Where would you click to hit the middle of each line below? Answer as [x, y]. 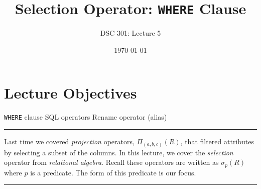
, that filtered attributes [217, 141]
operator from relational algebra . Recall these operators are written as [111, 162]
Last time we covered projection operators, [69, 141]
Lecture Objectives [71, 93]
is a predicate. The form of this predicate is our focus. [113, 172]
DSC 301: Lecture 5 [130, 33]
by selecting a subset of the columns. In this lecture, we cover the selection [119, 152]
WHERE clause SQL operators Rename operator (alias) [86, 117]
